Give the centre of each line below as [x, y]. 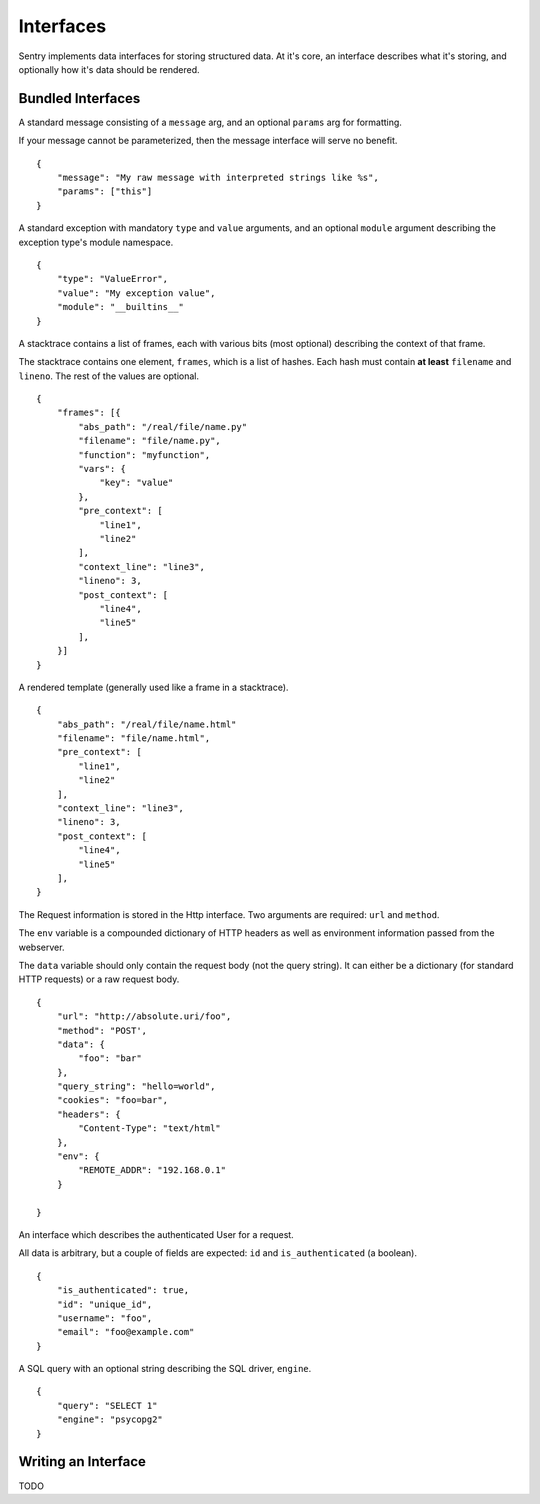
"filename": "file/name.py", [150, 441]
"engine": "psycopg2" [110, 1419]
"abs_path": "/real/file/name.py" [163, 426]
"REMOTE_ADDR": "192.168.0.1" [152, 1170]
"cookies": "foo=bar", [112, 1100]
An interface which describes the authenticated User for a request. [156, 1234]
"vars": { [102, 469]
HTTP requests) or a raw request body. [99, 979]
